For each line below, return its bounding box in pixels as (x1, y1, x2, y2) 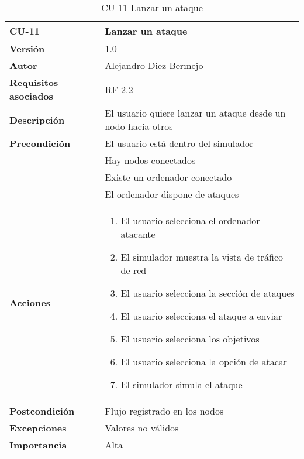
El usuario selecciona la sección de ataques (120, 286, 295, 300)
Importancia (9, 438, 67, 451)
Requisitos (9, 76, 58, 89)
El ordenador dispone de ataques (105, 187, 239, 201)
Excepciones (9, 421, 67, 434)
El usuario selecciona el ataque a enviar (120, 309, 282, 323)
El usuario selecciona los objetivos (120, 332, 260, 345)
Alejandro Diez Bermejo (105, 59, 203, 72)
